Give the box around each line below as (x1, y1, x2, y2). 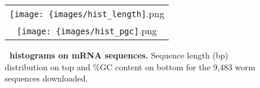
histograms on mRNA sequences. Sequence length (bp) (10, 49, 228, 61)
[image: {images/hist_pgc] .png (17, 24, 157, 37)
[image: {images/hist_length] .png (10, 6, 165, 20)
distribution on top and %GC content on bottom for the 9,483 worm (5, 60, 255, 73)
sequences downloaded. (5, 72, 88, 84)
